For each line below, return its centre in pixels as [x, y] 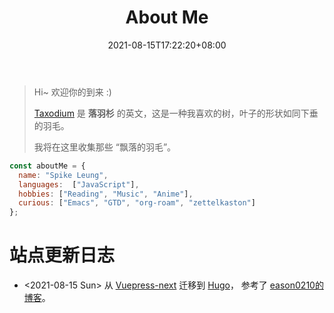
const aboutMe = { [47, 166]
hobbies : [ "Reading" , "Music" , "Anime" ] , [106, 194]
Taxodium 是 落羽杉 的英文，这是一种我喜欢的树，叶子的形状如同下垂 [176, 113]
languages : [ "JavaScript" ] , [79, 184]
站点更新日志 [62, 255]
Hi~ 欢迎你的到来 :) [72, 92]
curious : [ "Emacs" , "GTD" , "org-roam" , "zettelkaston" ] [137, 203]
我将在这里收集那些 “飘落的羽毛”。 [105, 147]
